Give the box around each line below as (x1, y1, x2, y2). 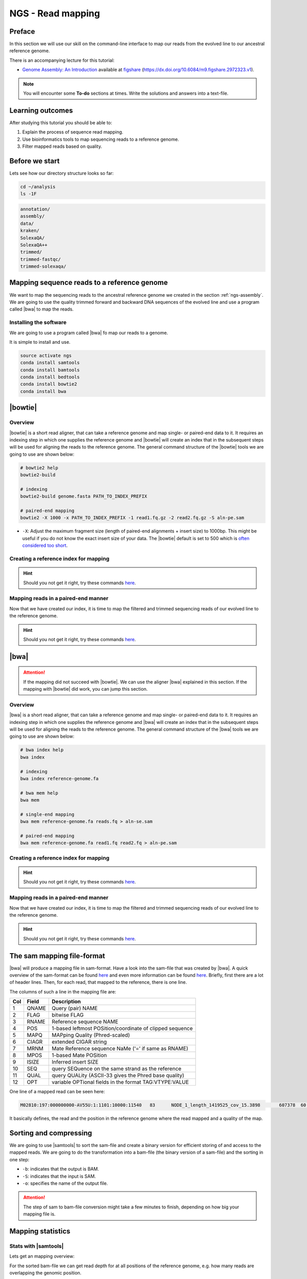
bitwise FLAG (52, 1011, 84, 1019)
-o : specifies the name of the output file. (22, 1180, 108, 1186)
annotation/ (20, 206, 51, 212)
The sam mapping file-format (9, 952, 105, 960)
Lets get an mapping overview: (9, 1253, 75, 1260)
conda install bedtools (20, 374, 80, 380)
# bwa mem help (20, 790, 58, 796)
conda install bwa (20, 388, 67, 394)
